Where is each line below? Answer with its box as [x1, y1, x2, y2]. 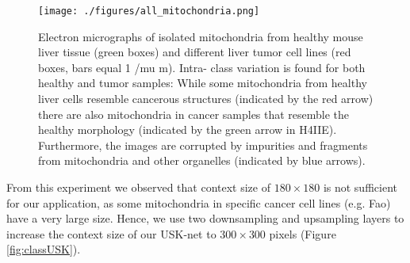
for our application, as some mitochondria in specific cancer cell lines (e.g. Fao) [6, 194, 391, 211]
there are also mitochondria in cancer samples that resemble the [38, 105, 350, 122]
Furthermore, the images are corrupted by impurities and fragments [38, 136, 368, 153]
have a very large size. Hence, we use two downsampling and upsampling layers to [6, 210, 404, 227]
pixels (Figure [269, 225, 336, 242]
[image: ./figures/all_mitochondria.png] [38, 6, 260, 17]
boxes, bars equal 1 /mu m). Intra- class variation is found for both [38, 59, 366, 75]
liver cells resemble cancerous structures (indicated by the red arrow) [38, 90, 374, 107]
